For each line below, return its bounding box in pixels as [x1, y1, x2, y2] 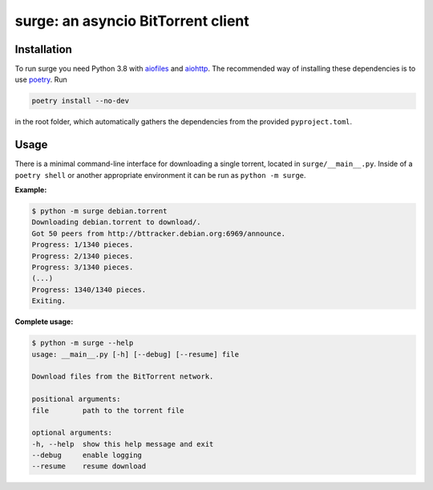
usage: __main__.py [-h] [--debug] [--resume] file [31, 350, 240, 358]
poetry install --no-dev [31, 96, 130, 106]
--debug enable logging [31, 451, 142, 460]
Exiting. [31, 297, 67, 306]
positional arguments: [31, 395, 121, 404]
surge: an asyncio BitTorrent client [14, 12, 250, 30]
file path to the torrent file [31, 406, 184, 415]
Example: [14, 185, 47, 195]
